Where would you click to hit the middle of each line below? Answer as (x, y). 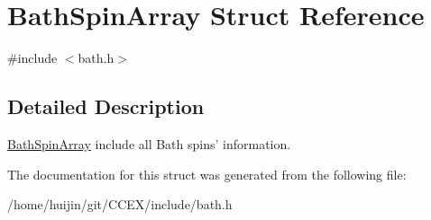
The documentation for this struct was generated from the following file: (207, 174)
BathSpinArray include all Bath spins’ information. (149, 143)
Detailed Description (106, 106)
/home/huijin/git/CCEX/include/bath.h (120, 204)
